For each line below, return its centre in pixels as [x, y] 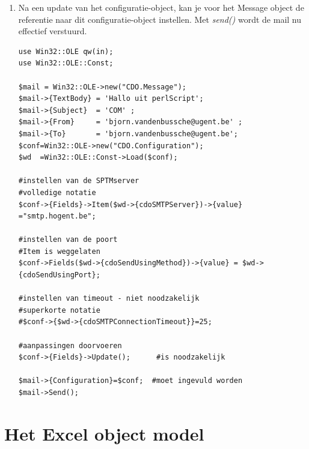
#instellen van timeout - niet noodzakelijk [109, 299]
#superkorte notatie [59, 310]
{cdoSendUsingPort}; [59, 275]
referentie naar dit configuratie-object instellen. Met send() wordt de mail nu [160, 19]
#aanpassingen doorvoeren [70, 345]
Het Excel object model [104, 433]
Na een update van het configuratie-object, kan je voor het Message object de [161, 7]
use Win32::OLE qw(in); [66, 51]
